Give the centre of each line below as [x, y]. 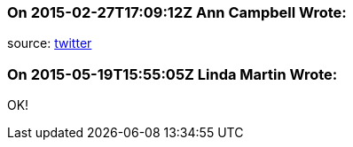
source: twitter [50, 43]
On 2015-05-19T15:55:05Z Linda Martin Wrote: [173, 74]
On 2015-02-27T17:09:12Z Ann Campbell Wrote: [177, 12]
